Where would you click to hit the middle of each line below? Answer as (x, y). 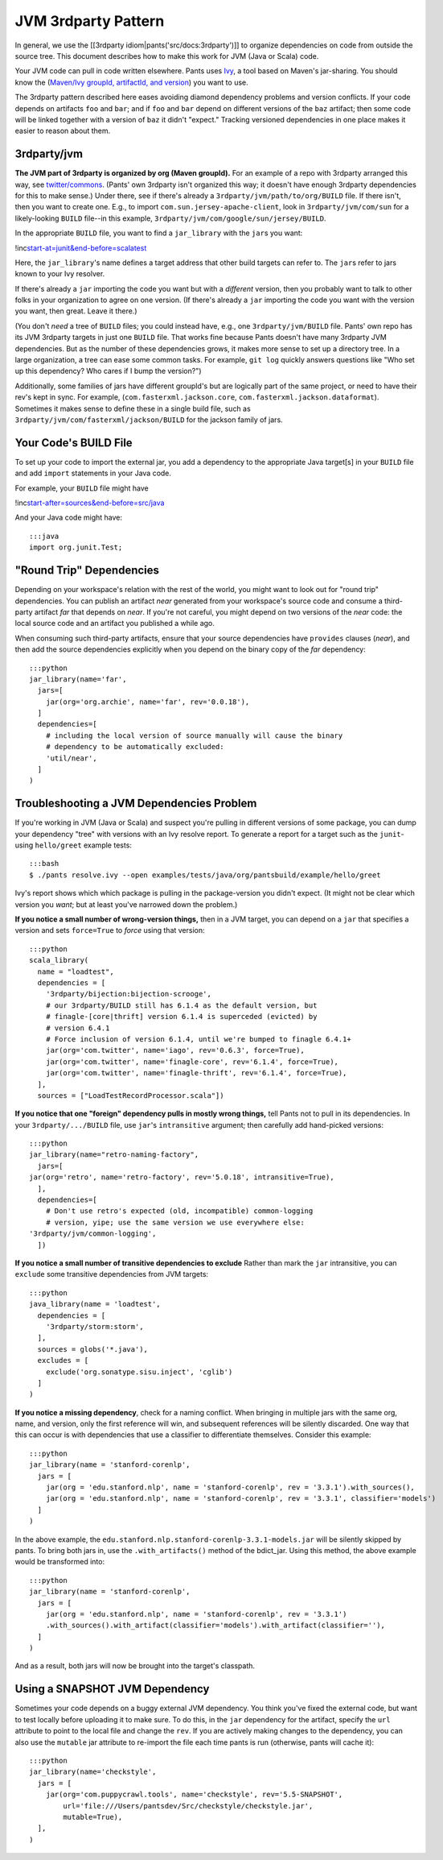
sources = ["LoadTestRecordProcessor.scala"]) (131, 1095)
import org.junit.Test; (76, 547)
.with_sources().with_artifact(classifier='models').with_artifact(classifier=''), (215, 1626)
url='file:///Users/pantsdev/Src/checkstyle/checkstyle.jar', (188, 1806)
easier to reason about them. (63, 131)
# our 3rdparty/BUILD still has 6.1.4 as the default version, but (181, 1005)
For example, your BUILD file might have (82, 488)
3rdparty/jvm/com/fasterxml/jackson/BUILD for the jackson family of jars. (149, 420)
